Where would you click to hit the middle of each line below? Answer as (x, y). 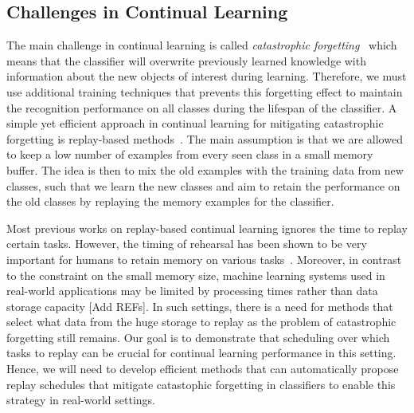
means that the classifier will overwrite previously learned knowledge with (186, 60)
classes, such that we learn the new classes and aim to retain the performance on (203, 185)
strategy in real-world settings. (81, 400)
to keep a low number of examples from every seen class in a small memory (190, 154)
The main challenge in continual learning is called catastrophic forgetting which (202, 45)
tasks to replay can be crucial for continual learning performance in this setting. (201, 353)
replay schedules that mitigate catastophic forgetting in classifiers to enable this (201, 384)
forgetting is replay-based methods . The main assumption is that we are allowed (205, 138)
